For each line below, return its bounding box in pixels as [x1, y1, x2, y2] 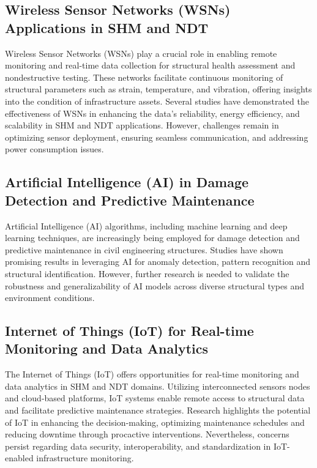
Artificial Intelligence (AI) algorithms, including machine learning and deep [5, 219, 288, 232]
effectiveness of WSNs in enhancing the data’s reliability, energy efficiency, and [5, 106, 300, 119]
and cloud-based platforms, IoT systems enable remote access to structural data [5, 392, 305, 404]
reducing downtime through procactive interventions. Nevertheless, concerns [5, 428, 289, 440]
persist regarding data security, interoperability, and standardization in [5, 439, 271, 452]
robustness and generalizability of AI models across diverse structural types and [5, 279, 304, 292]
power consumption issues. [5, 143, 104, 155]
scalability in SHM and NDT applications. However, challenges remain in [5, 119, 279, 132]
